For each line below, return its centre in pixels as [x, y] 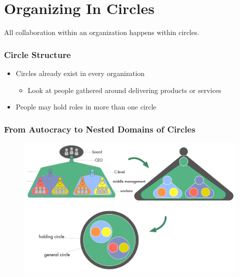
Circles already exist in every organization [80, 73]
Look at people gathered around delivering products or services [124, 90]
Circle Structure [37, 54]
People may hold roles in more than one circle [86, 107]
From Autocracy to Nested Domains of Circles [100, 129]
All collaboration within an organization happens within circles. [102, 32]
